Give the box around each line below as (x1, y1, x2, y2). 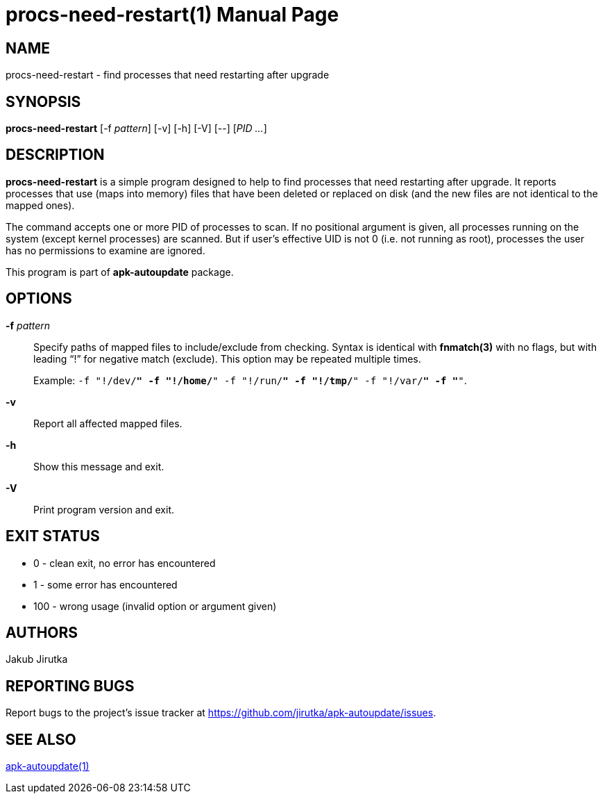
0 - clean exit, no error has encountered (33, 557, 216, 569)
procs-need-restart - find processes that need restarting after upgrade (6, 69, 330, 81)
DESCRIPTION (6, 146, 105, 164)
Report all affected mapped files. (33, 417, 182, 429)
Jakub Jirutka (6, 653, 68, 666)
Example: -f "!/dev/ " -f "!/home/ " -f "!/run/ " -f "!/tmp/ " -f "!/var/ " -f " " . (33, 374, 467, 386)
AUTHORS (6, 623, 78, 641)
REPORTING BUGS (6, 677, 135, 695)
